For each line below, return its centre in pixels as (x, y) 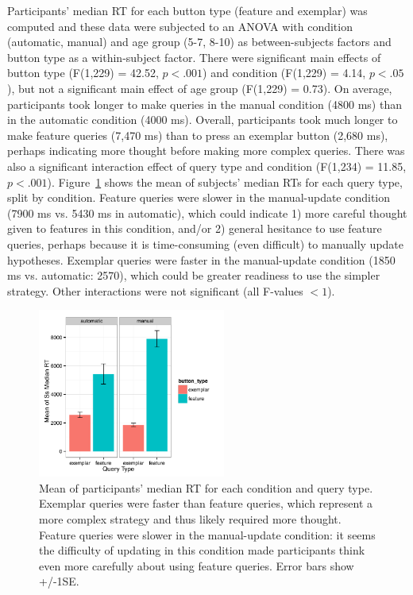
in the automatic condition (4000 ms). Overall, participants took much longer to (203, 120)
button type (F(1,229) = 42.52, (83, 73)
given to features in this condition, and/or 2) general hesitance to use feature (195, 228)
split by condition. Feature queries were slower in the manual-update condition (199, 197)
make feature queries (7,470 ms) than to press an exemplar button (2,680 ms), (198, 135)
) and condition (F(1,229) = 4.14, (284, 73)
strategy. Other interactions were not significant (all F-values (155, 290)
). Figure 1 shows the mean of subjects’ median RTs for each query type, (225, 182)
